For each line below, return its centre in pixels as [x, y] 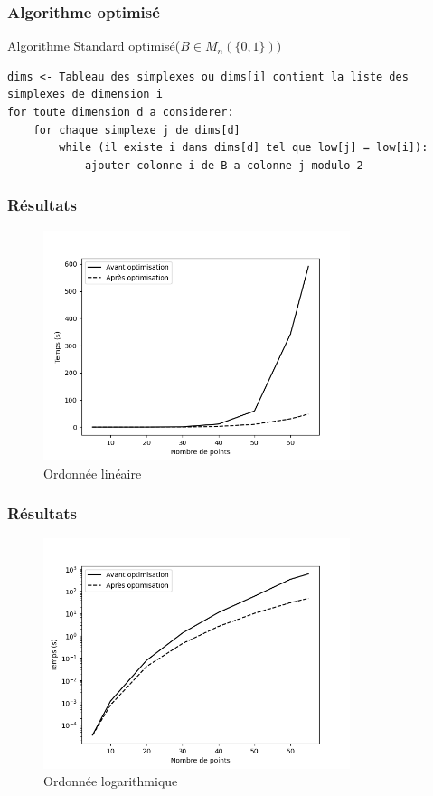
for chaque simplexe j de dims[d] [136, 130]
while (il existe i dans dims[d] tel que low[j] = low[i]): [244, 148]
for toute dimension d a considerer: [121, 112]
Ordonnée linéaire [93, 473]
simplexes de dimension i [85, 95]
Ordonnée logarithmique [111, 781]
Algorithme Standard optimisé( [94, 46]
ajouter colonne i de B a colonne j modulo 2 [224, 165]
